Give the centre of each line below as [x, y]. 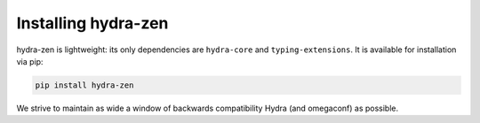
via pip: [30, 61]
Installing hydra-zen [92, 23]
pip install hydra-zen [84, 85]
